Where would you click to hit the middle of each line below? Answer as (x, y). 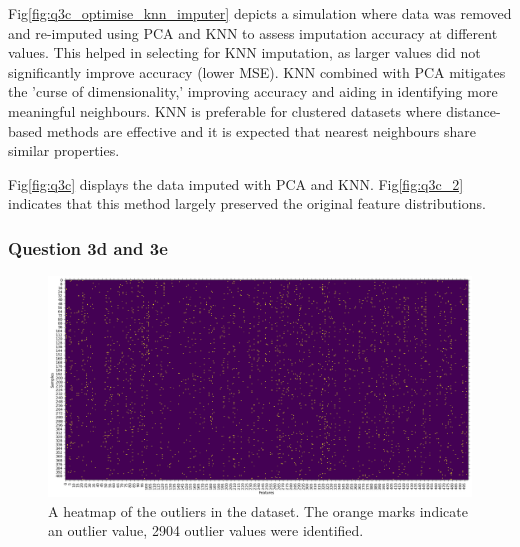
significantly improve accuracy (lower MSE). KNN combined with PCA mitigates (257, 71)
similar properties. (64, 150)
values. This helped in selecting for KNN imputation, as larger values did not (244, 52)
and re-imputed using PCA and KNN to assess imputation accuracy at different (253, 32)
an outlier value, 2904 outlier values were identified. (206, 530)
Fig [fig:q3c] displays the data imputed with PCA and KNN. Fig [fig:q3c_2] (236, 183)
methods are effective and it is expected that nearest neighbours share (261, 130)
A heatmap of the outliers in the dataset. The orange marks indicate (258, 510)
